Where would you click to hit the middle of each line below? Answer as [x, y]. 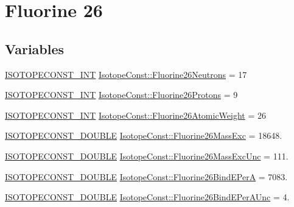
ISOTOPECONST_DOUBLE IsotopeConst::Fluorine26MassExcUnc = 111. [147, 156]
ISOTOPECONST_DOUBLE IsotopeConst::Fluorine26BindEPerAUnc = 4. [147, 197]
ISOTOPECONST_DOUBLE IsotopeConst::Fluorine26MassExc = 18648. [144, 135]
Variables [35, 48]
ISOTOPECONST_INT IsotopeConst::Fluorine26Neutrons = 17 [126, 74]
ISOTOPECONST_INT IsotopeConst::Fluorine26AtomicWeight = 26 [135, 115]
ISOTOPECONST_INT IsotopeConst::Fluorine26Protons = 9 [121, 95]
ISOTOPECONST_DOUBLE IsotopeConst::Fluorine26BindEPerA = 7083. [146, 176]
